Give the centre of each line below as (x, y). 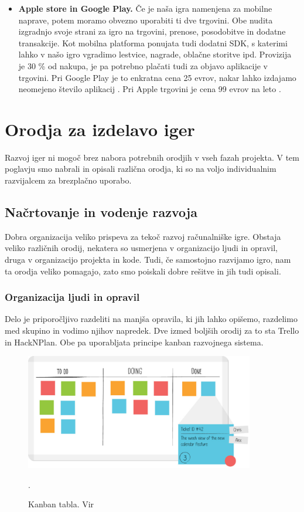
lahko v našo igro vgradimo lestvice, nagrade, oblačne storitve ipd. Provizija (155, 54)
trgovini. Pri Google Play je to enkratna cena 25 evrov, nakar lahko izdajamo (157, 77)
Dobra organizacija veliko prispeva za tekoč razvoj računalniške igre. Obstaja (143, 236)
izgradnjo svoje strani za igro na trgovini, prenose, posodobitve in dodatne (152, 31)
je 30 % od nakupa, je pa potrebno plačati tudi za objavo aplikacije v (143, 65)
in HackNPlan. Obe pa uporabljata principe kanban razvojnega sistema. (134, 342)
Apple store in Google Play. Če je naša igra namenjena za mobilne (145, 8)
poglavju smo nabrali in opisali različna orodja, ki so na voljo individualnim (141, 169)
